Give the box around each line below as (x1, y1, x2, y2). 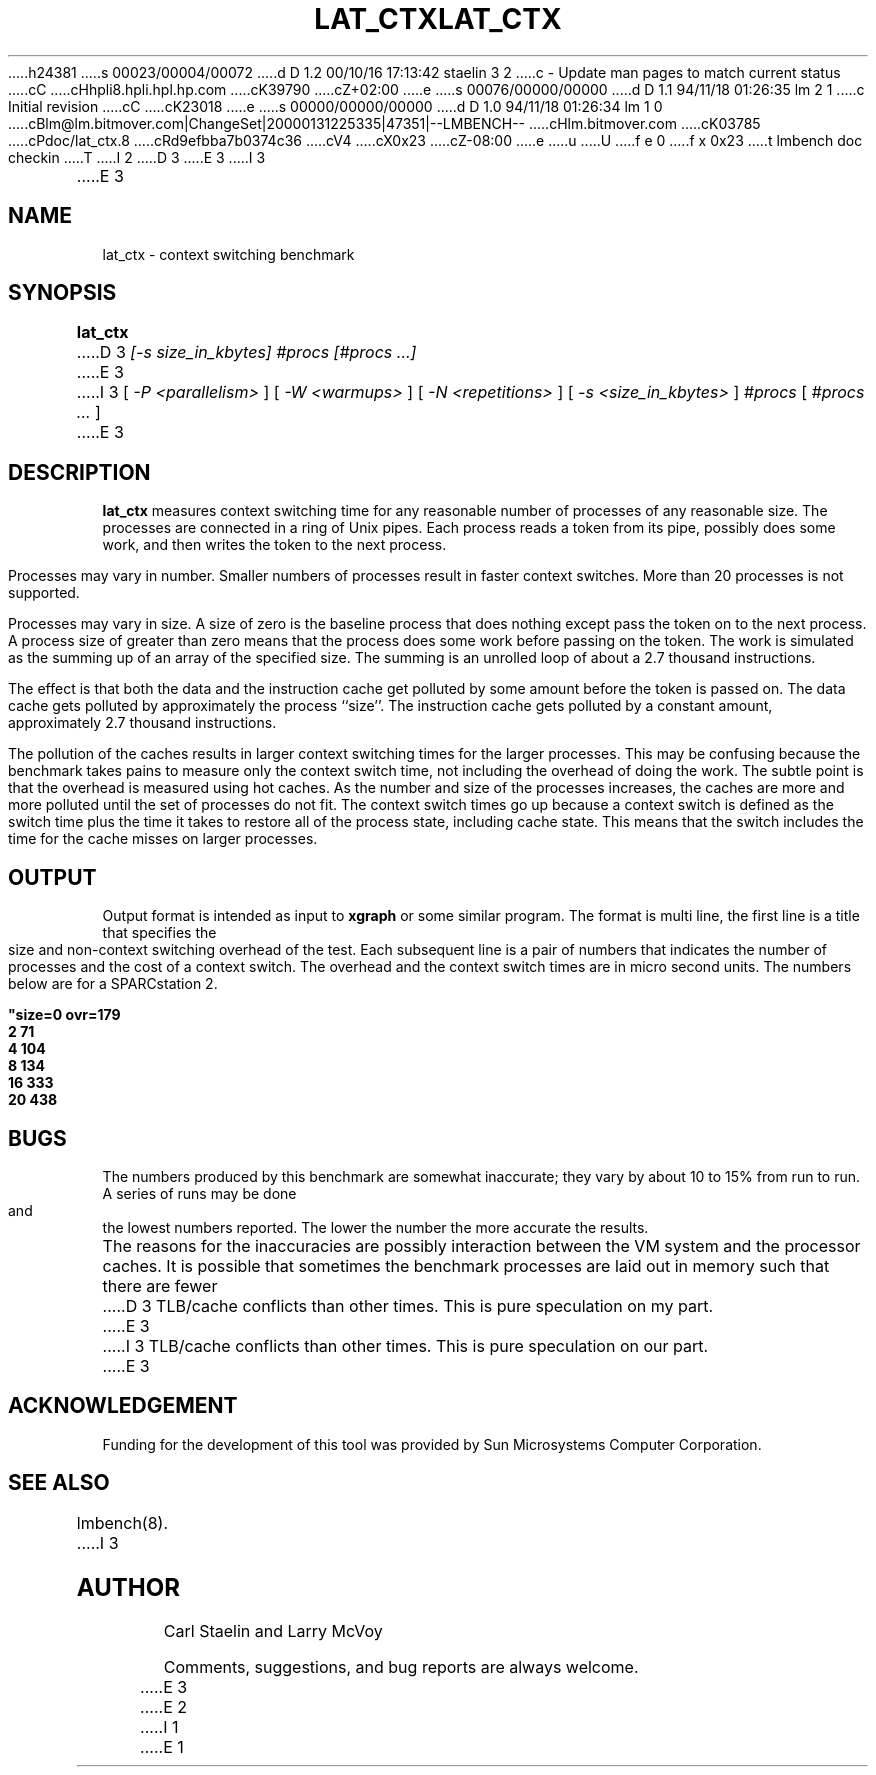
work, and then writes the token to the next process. (102, 536, 447, 554)
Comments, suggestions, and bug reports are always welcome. (163, 1657, 639, 1678)
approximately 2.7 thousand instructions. (8, 714, 277, 732)
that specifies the (102, 924, 217, 942)
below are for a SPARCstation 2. (8, 975, 218, 993)
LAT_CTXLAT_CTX (314, 2, 562, 36)
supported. (8, 584, 80, 602)
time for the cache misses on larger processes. (8, 830, 318, 848)
